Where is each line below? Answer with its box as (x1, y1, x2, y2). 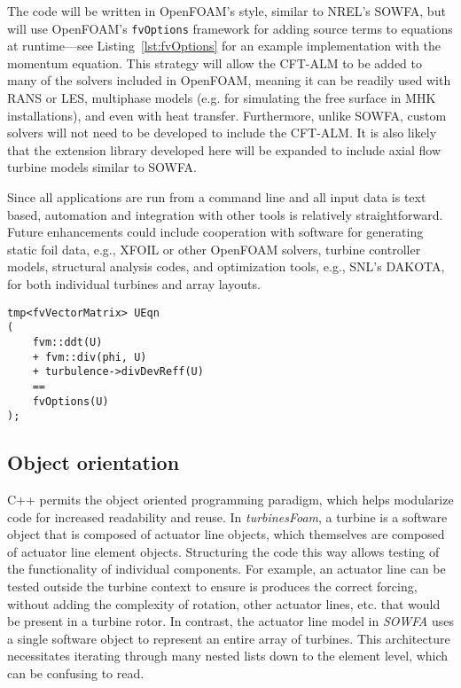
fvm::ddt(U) (32, 335, 103, 348)
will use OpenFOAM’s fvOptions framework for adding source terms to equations (7, 19, 453, 37)
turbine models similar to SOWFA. (7, 158, 197, 176)
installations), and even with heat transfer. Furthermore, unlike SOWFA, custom (7, 106, 447, 124)
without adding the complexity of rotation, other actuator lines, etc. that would (7, 594, 441, 613)
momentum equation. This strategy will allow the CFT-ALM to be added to (7, 53, 423, 72)
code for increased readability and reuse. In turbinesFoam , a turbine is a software (7, 507, 448, 526)
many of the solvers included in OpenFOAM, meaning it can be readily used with (7, 71, 451, 90)
